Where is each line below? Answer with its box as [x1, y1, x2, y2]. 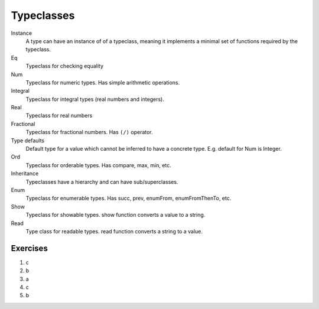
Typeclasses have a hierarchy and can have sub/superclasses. [25, 178, 178, 186]
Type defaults [11, 136, 44, 144]
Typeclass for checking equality [25, 63, 103, 70]
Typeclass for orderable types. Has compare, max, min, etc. [25, 161, 171, 168]
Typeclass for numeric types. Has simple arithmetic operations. [25, 79, 180, 86]
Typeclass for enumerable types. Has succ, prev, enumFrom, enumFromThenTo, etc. [25, 195, 232, 202]
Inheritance [11, 170, 39, 177]
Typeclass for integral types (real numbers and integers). [25, 95, 165, 103]
